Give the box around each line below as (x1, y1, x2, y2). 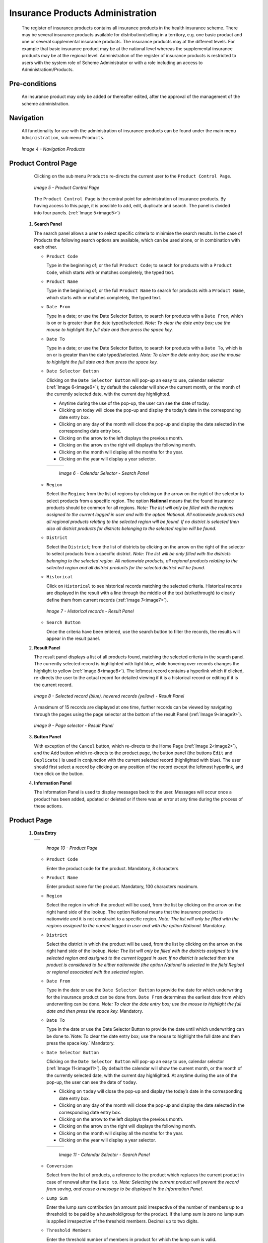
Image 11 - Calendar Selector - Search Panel (59, 1152, 150, 1157)
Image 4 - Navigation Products (21, 146, 85, 152)
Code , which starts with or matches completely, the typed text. (46, 269, 175, 275)
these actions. (34, 803, 63, 809)
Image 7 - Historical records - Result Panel (46, 608, 134, 614)
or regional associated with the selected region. (46, 969, 144, 975)
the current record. (34, 682, 73, 688)
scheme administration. (21, 100, 69, 106)
